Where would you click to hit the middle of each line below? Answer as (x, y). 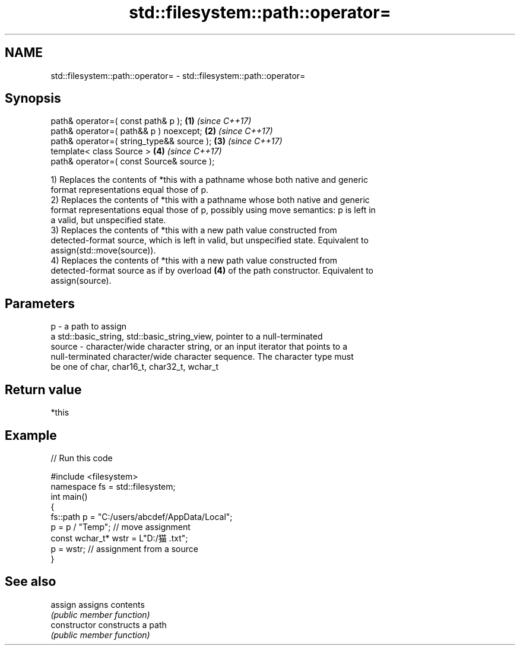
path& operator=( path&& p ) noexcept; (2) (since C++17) (162, 131)
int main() (69, 496)
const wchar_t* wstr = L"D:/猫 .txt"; (119, 538)
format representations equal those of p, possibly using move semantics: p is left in (213, 210)
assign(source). (81, 281)
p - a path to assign (89, 326)
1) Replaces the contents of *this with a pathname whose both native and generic (209, 180)
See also (31, 582)
